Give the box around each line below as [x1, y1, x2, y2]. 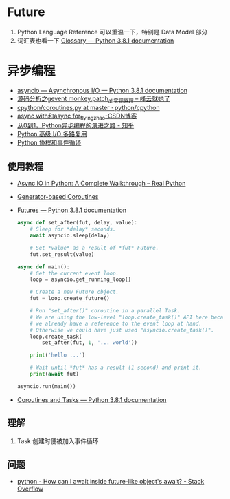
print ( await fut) [30, 371, 79, 378]
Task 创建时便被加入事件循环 [16, 436, 99, 445]
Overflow [16, 485, 43, 493]
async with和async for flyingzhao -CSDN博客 [16, 112, 137, 121]
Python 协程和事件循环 [16, 138, 82, 147]
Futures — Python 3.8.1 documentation [16, 206, 127, 214]
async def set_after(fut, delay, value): [16, 220, 138, 226]
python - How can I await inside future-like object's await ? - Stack [16, 478, 205, 486]
